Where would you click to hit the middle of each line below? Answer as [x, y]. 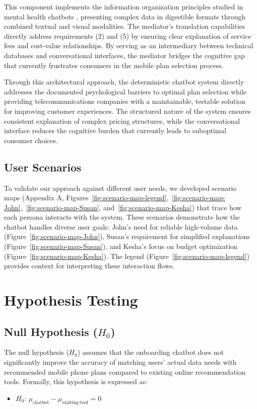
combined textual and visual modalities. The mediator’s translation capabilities [125, 26]
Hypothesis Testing [71, 300]
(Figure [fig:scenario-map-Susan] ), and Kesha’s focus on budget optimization [121, 246]
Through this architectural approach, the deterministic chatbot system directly [124, 82]
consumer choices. [31, 140]
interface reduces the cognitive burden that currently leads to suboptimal [115, 130]
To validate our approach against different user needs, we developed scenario [120, 188]
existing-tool [75, 402]
